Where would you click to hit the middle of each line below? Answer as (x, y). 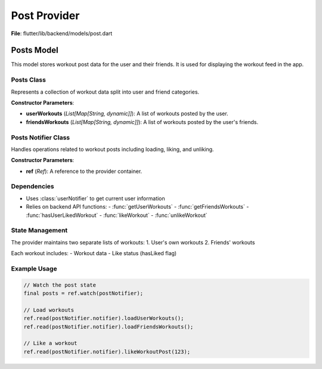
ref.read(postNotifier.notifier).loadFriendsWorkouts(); (109, 327)
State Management (39, 231)
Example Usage (34, 268)
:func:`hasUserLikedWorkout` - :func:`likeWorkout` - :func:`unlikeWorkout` (117, 215)
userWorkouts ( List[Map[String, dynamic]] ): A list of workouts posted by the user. (127, 114)
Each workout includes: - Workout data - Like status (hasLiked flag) (94, 253)
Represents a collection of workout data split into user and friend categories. (105, 92)
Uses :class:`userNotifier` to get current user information (95, 198)
